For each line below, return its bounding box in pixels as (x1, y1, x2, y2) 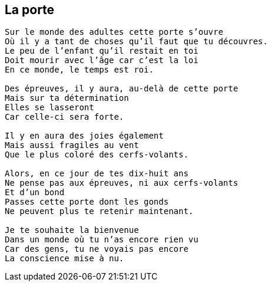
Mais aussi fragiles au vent (5, 140, 139, 150)
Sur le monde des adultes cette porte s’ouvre (5, 27, 223, 37)
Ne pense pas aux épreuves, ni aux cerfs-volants (5, 178, 239, 188)
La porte (5, 2, 55, 17)
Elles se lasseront (5, 103, 94, 113)
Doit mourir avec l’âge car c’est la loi (5, 55, 199, 65)
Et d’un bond (5, 188, 65, 198)
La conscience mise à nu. (5, 254, 124, 264)
